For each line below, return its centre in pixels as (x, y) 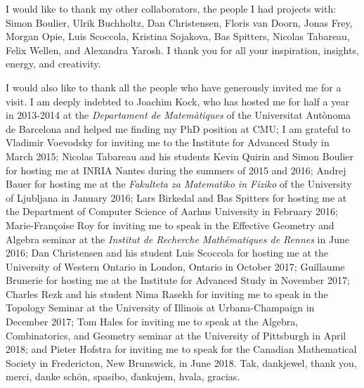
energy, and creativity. (53, 64)
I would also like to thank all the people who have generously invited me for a (174, 87)
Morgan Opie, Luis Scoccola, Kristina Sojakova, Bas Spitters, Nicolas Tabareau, (178, 36)
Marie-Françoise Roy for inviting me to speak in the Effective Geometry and (170, 225)
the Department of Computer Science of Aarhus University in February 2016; (172, 211)
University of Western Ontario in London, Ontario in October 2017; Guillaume (175, 266)
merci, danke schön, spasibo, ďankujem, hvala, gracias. (123, 376)
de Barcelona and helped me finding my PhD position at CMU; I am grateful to (178, 128)
